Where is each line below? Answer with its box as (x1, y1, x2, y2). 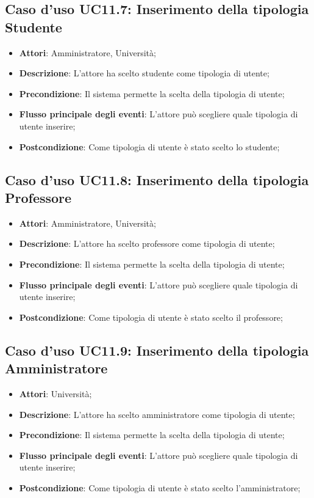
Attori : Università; (19, 387, 92, 400)
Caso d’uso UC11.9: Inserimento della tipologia (5, 340, 309, 359)
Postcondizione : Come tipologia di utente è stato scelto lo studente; (19, 140, 280, 153)
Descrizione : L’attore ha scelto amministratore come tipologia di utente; (19, 408, 295, 420)
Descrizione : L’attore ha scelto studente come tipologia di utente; (19, 67, 269, 79)
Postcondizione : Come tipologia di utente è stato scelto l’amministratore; (19, 481, 301, 494)
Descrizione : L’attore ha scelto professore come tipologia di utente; (19, 237, 275, 250)
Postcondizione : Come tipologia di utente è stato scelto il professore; (19, 310, 283, 323)
